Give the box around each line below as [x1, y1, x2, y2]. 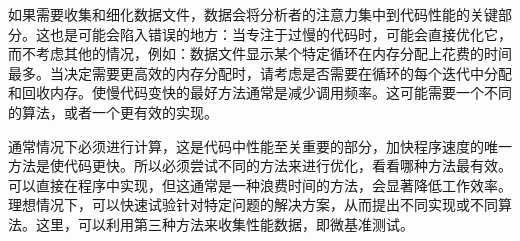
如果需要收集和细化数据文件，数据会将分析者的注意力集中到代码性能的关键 [8, 4, 498, 24]
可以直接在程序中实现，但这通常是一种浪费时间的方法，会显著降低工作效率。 [8, 174, 512, 195]
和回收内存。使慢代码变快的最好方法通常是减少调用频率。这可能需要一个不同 [8, 82, 512, 103]
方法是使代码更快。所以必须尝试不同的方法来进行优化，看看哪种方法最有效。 [8, 155, 512, 176]
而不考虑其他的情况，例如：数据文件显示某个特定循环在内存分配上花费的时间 [8, 43, 512, 64]
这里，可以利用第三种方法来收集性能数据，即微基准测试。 [35, 213, 414, 234]
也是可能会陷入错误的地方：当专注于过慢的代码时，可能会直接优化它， [49, 23, 512, 44]
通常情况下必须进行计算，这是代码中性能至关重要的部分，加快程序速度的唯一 [8, 135, 512, 156]
